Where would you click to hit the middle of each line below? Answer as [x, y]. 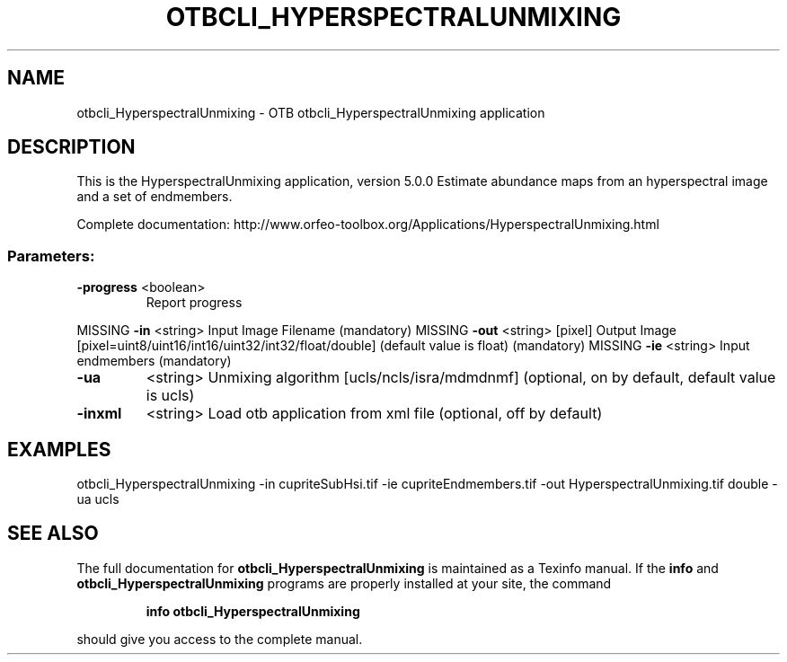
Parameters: [51, 256]
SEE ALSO [53, 534]
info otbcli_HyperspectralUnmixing [253, 611]
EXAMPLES [59, 449]
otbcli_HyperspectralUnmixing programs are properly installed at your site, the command [344, 583]
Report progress [194, 303]
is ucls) [170, 396]
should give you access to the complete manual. [220, 639]
